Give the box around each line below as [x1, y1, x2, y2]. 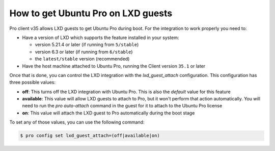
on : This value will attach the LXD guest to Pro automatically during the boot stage [22, 109, 195, 116]
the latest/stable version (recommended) [35, 56, 130, 62]
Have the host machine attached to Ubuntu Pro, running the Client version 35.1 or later [22, 63, 206, 69]
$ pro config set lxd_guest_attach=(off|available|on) [20, 133, 160, 139]
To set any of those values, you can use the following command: [9, 119, 145, 125]
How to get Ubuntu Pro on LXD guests [9, 8, 173, 19]
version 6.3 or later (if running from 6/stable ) [35, 49, 133, 55]
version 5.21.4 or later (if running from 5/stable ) [35, 42, 139, 48]
